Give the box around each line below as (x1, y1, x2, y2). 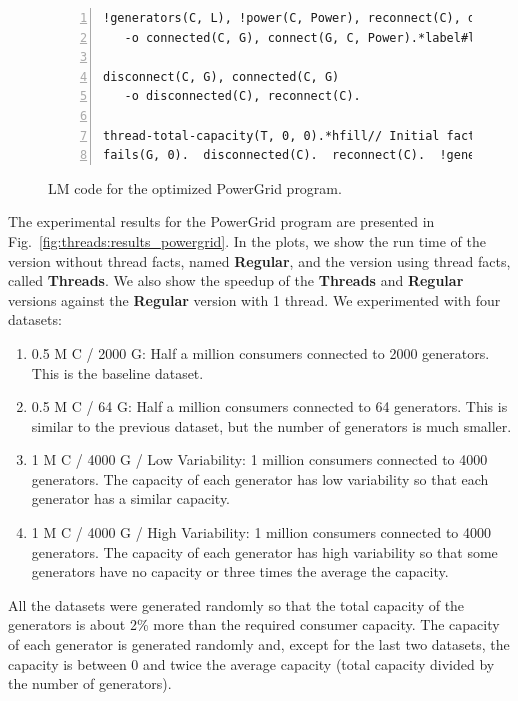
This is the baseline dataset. (31, 362, 204, 383)
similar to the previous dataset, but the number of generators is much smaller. (31, 415, 512, 436)
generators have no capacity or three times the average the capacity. (31, 561, 449, 582)
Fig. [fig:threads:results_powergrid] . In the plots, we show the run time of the (8, 230, 486, 251)
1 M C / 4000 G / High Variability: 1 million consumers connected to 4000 (31, 522, 491, 543)
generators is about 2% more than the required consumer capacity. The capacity (8, 614, 500, 635)
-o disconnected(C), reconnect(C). (124, 89, 361, 104)
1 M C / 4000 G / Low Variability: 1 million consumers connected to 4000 (31, 449, 488, 470)
